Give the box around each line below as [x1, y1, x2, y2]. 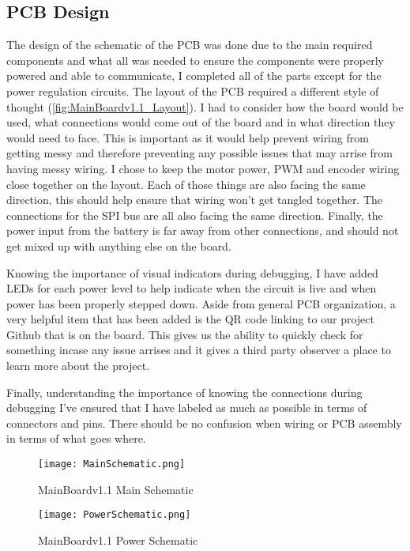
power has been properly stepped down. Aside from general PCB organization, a [6, 295, 396, 311]
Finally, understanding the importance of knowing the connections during [6, 383, 363, 400]
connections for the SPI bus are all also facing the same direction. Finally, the [6, 206, 383, 223]
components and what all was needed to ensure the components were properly [6, 51, 384, 68]
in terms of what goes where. [6, 430, 146, 447]
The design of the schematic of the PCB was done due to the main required [6, 36, 373, 53]
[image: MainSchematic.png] [38, 459, 186, 470]
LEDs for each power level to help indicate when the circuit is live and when [6, 280, 377, 296]
